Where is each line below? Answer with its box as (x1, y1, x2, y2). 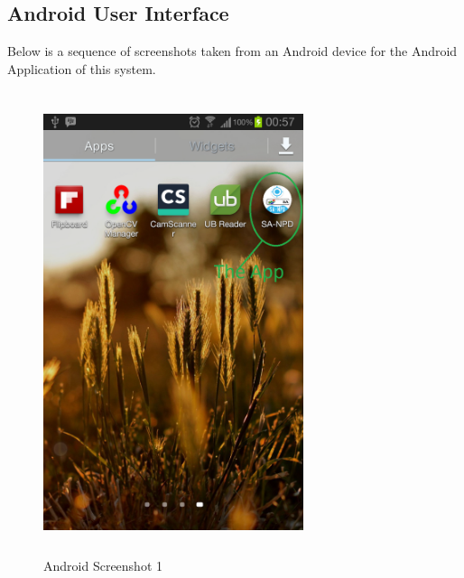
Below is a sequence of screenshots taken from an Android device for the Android (7, 42, 458, 61)
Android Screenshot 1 (43, 555, 163, 574)
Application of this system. (7, 59, 156, 78)
